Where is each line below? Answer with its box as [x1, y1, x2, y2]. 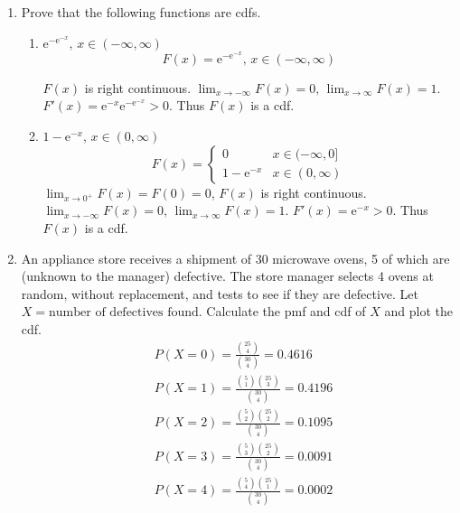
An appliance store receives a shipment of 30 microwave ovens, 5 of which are [21, 248, 450, 267]
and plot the [384, 302, 453, 321]
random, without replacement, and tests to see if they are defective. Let [21, 284, 418, 303]
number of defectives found [49, 306, 199, 320]
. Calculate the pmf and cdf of [198, 302, 366, 321]
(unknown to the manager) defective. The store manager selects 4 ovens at [21, 266, 434, 285]
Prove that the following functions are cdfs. [21, 3, 261, 21]
